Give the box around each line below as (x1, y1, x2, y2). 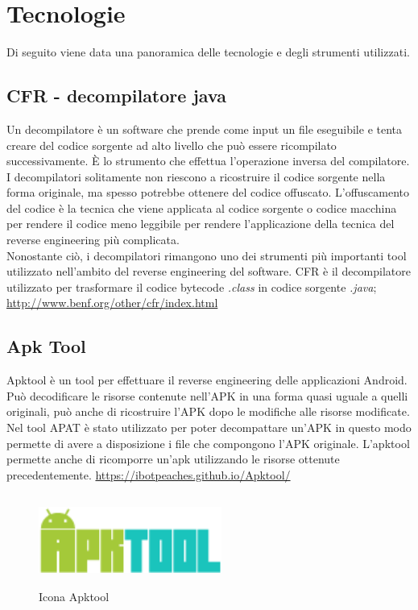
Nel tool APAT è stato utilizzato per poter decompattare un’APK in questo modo (6, 419, 412, 436)
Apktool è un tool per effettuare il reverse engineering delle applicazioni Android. (6, 371, 408, 388)
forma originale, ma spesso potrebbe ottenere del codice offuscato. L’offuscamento (6, 184, 410, 201)
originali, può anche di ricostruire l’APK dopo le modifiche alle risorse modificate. (6, 403, 410, 420)
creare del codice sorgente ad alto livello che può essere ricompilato (6, 136, 337, 153)
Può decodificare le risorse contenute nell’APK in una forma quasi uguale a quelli (6, 387, 408, 404)
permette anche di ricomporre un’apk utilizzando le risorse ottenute (6, 450, 340, 467)
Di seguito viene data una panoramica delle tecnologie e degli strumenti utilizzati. (6, 44, 410, 60)
